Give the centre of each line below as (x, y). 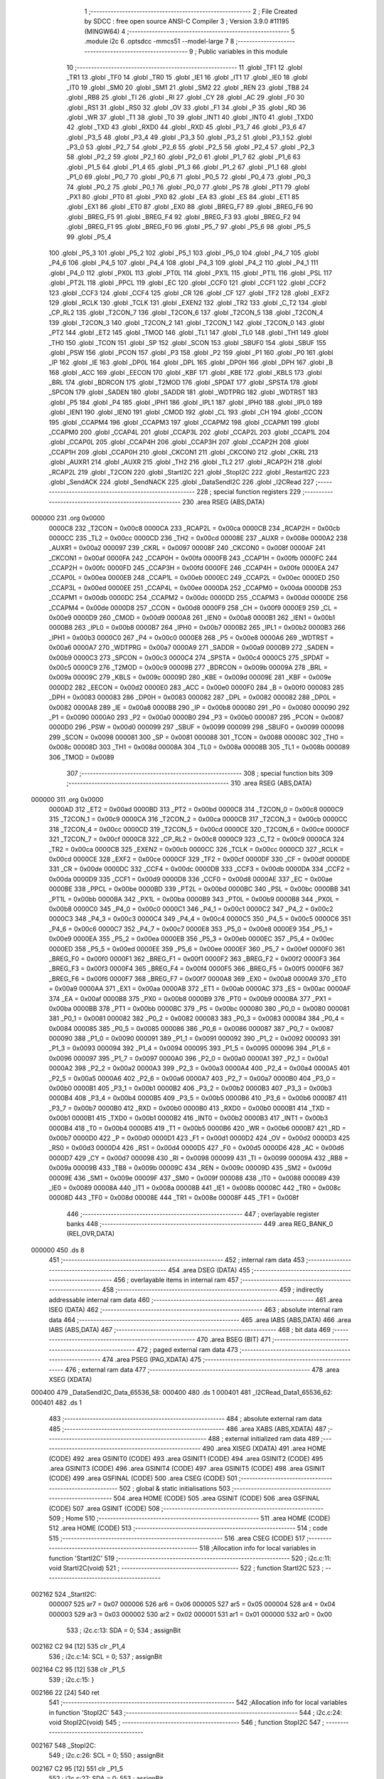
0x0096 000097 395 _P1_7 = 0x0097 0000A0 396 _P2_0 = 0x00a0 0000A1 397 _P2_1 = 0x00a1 (188, 1058)
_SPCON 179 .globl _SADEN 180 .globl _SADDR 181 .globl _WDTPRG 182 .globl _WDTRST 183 (183, 392)
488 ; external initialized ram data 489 (264, 1438)
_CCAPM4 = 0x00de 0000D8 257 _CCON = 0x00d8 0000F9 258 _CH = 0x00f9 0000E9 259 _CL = (193, 608)
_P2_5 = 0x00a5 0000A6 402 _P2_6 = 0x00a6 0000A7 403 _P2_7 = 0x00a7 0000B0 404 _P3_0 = (192, 1078)
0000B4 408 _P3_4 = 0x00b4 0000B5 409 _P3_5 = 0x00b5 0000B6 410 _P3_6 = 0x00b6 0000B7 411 (198, 1098)
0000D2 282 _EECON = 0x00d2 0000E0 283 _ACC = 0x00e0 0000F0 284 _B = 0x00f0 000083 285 (196, 687)
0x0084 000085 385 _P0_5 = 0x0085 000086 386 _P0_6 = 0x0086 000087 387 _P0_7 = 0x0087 (191, 1028)
